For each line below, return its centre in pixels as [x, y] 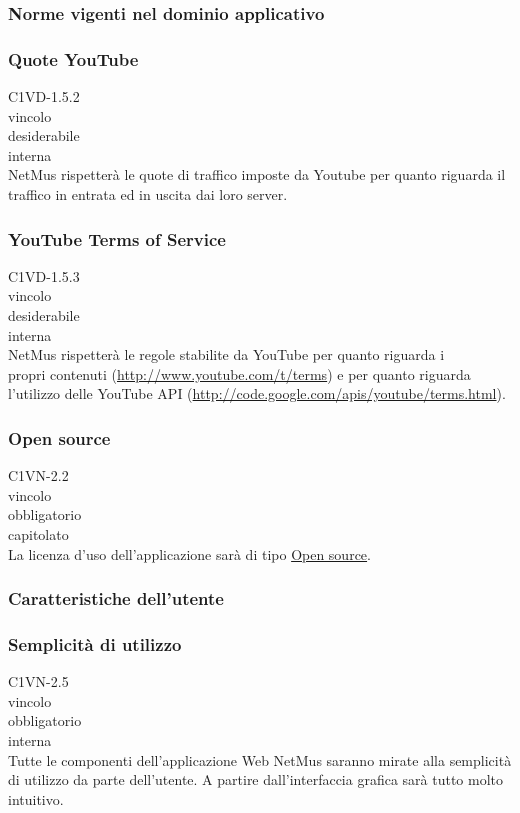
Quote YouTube [73, 58]
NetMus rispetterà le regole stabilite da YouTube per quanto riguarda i [226, 354]
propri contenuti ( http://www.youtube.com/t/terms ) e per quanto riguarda [239, 373]
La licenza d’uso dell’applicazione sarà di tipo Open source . [189, 553]
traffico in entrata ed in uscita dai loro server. [148, 194]
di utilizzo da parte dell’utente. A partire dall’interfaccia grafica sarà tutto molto [256, 779]
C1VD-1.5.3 [44, 275]
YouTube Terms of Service [117, 238]
